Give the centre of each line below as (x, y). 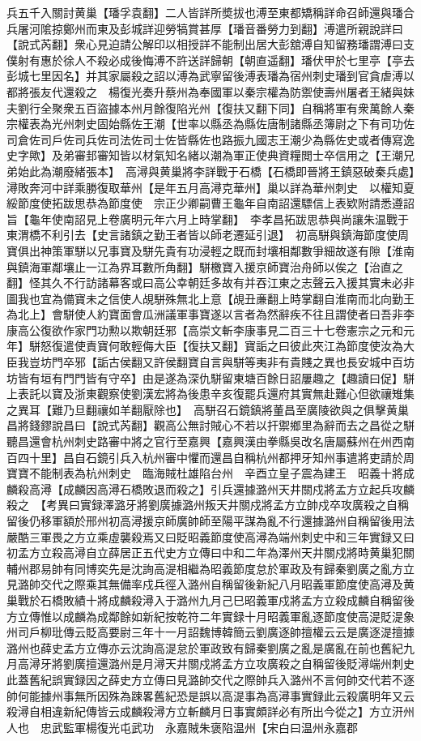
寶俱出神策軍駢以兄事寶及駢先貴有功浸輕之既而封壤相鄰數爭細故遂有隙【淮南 (210, 250)
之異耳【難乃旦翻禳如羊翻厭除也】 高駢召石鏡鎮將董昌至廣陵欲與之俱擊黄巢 (208, 409)
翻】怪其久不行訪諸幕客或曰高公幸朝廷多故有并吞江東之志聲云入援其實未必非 (210, 283)
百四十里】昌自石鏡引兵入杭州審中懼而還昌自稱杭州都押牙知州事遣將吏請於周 (210, 457)
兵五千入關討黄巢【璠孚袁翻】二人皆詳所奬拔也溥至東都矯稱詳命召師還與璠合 (210, 12)
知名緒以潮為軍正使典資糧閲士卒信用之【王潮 (284, 155)
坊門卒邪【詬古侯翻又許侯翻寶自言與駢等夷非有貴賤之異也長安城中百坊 (227, 362)
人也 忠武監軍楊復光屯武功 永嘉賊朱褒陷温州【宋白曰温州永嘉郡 (182, 727)
